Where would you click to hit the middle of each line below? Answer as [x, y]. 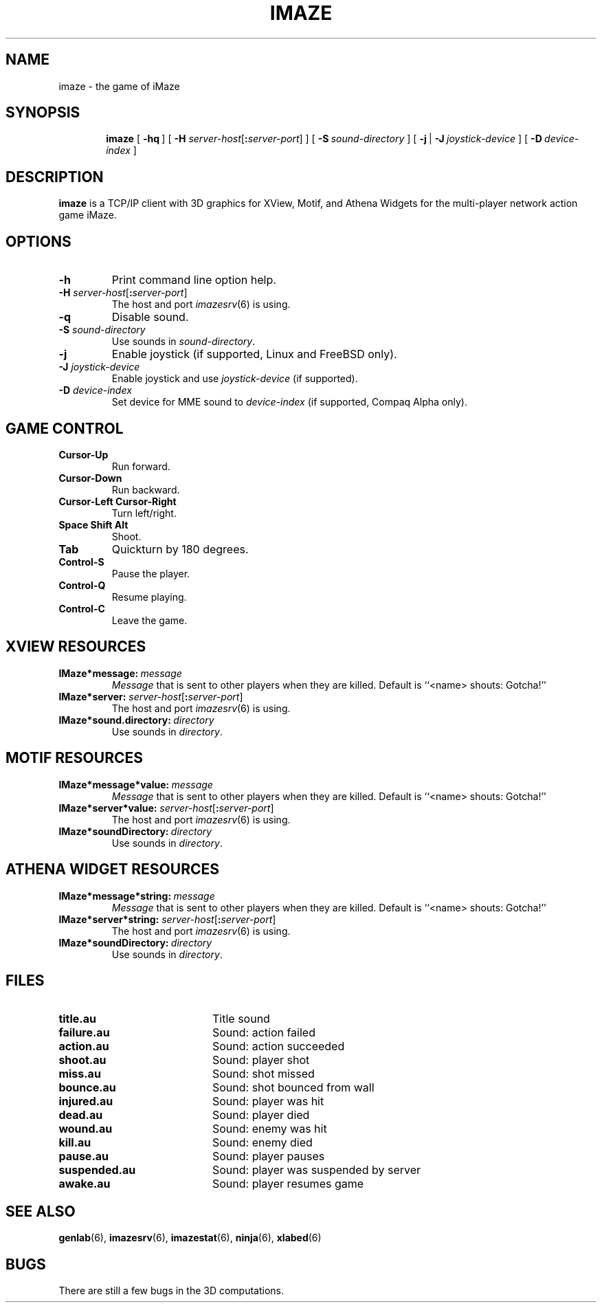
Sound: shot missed [263, 1074]
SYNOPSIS [43, 113]
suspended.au [97, 1170]
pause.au [83, 1156]
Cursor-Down [90, 478]
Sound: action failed [264, 1033]
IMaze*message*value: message [136, 784]
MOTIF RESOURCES [74, 758]
